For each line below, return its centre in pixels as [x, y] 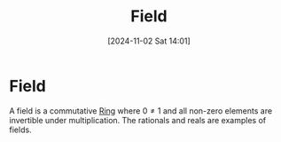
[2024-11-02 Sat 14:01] [149, 41]
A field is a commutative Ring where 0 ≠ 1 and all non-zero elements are [141, 110]
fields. [21, 130]
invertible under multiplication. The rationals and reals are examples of [138, 120]
